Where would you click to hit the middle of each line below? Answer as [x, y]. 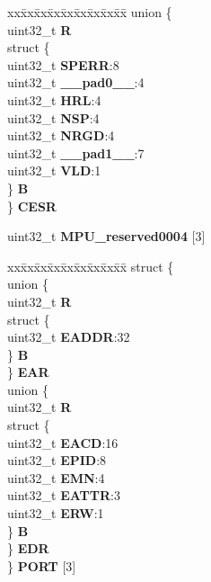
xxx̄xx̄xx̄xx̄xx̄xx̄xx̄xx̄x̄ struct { [91, 266]
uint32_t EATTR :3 [64, 495]
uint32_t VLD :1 [54, 170]
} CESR [32, 206]
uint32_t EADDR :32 [69, 337]
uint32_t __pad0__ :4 [76, 82]
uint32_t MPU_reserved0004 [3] [106, 236]
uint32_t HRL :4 [54, 99]
